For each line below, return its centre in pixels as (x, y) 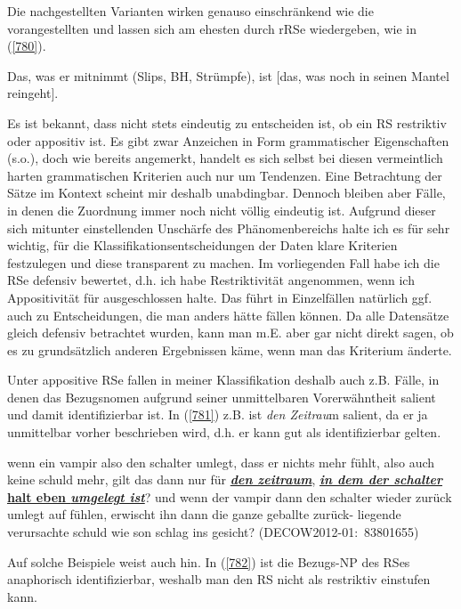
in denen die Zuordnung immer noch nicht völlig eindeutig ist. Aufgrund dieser (222, 210)
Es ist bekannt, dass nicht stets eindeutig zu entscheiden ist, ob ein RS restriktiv (227, 122)
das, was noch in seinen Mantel (364, 75)
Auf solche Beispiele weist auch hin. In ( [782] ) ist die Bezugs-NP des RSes (209, 561)
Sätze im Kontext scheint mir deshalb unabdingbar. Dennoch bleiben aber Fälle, (226, 193)
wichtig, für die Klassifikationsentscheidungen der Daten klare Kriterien (202, 245)
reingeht (29, 93)
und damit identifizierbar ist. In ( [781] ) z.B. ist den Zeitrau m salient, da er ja (218, 414)
